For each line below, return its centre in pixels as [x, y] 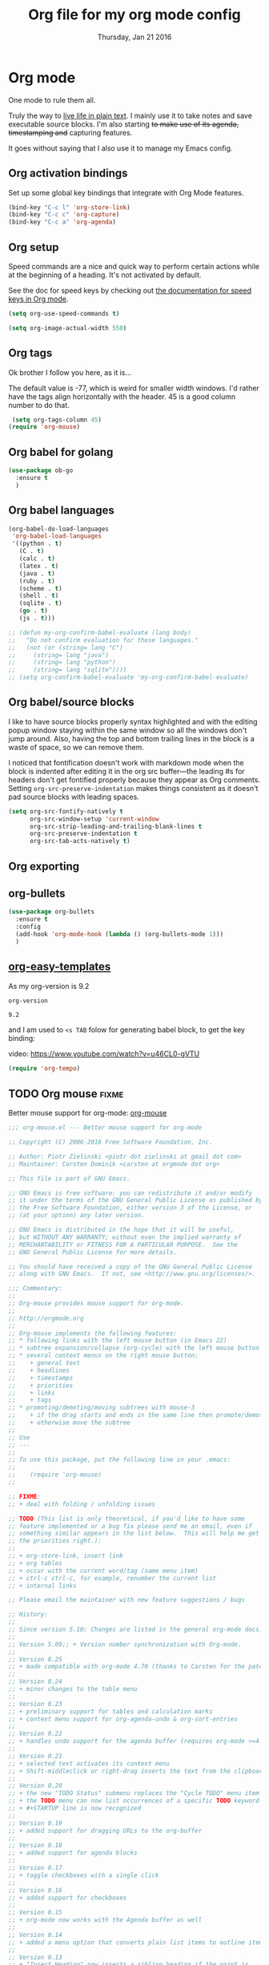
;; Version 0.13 [35, 1957]
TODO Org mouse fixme [66, 1093]
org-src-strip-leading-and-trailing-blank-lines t [116, 826]
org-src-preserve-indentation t [83, 834]
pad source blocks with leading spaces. [74, 797]
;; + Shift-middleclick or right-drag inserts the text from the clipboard [137, 1771]
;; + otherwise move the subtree [69, 1423]
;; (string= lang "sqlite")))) [68, 670]
